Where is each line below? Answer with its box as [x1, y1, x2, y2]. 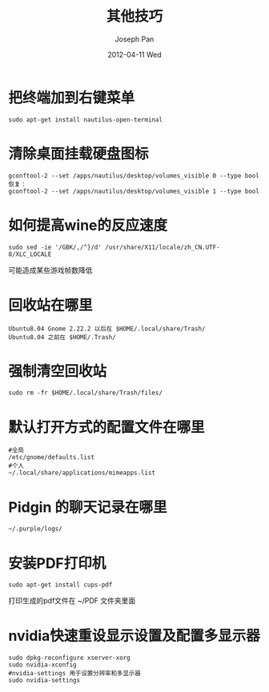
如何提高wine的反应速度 [8, 216, 168, 234]
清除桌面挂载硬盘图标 [8, 145, 150, 162]
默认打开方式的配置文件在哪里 [8, 418, 206, 436]
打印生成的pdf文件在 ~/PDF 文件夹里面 [8, 596, 136, 606]
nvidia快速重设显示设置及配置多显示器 [8, 627, 260, 645]
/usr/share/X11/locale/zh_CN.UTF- [105, 243, 220, 251]
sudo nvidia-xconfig [8, 661, 78, 669]
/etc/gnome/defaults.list [8, 454, 94, 462]
